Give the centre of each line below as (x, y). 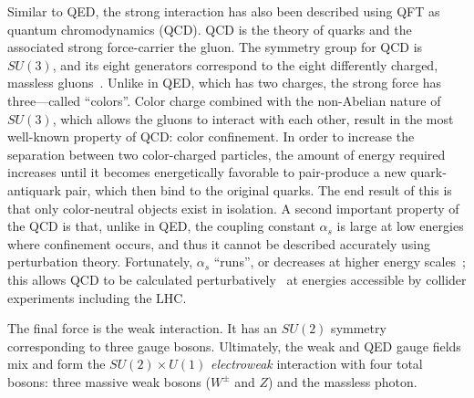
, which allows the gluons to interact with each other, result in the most (253, 118)
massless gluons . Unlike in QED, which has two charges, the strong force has (224, 83)
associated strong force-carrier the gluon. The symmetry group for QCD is (215, 47)
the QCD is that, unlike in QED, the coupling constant (161, 226)
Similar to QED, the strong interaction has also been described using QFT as (224, 11)
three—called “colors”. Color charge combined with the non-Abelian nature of (224, 100)
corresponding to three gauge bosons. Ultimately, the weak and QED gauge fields (234, 346)
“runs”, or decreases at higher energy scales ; (340, 262)
